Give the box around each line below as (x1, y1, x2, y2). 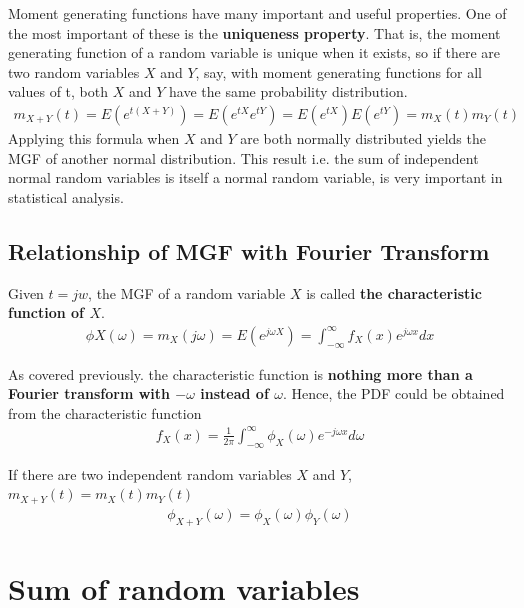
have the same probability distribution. (169, 81, 408, 102)
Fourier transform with (8, 383, 170, 404)
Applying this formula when (8, 128, 180, 148)
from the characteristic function (8, 402, 202, 423)
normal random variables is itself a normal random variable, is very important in (8, 167, 503, 188)
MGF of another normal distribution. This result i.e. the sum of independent (8, 147, 479, 168)
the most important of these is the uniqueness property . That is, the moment (8, 22, 501, 43)
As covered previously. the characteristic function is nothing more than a (8, 363, 473, 384)
